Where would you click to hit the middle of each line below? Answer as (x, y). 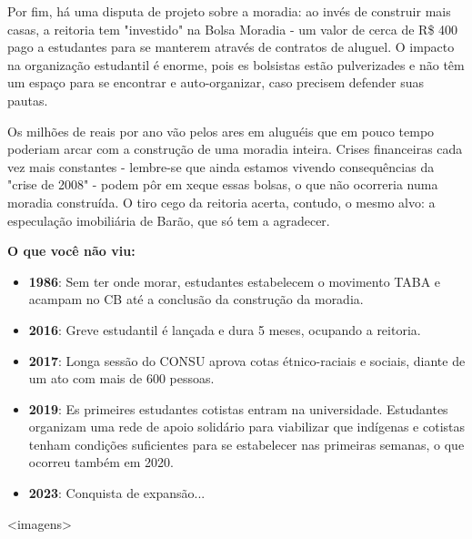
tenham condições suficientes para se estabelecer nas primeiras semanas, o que (246, 444)
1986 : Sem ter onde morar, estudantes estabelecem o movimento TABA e (235, 281)
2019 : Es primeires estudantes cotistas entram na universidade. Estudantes (238, 408)
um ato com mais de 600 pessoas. (121, 378)
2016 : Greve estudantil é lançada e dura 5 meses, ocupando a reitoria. (225, 329)
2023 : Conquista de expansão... (117, 493)
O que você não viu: (71, 251)
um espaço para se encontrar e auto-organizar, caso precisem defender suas (216, 82)
